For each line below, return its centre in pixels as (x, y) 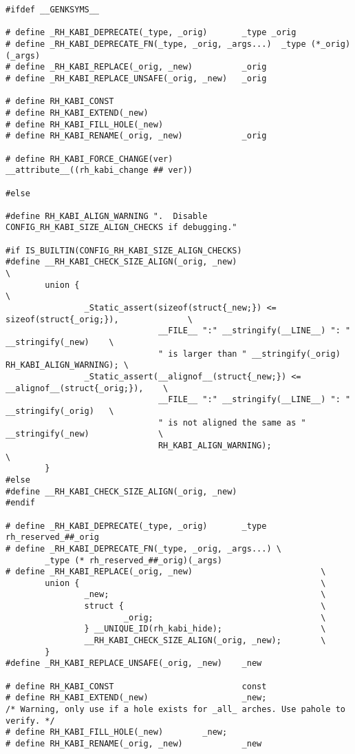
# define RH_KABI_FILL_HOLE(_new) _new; (117, 732)
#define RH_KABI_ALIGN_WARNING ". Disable (107, 216)
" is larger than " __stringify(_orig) (249, 354)
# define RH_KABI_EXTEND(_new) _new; (136, 698)
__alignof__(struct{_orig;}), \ (87, 388)
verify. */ (30, 721)
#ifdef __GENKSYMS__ (53, 10)
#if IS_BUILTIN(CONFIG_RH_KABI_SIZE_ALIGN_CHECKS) (124, 250)
